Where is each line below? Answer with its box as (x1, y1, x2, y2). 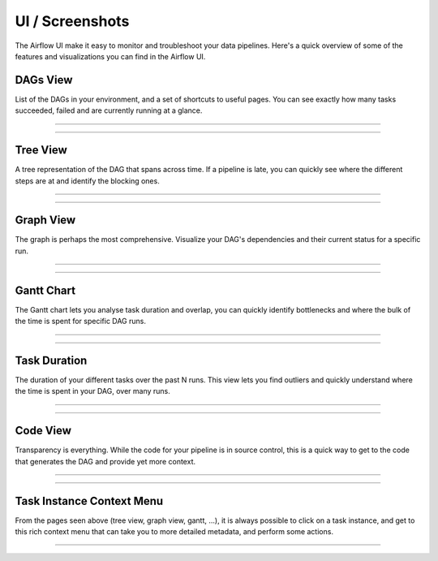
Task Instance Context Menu (15, 494, 164, 507)
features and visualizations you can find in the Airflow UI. (15, 51, 206, 61)
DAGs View (15, 73, 73, 87)
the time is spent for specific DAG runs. (15, 317, 146, 326)
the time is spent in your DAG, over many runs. (15, 386, 170, 396)
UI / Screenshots (15, 12, 130, 30)
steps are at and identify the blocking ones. (15, 175, 160, 186)
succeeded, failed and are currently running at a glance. (15, 106, 203, 115)
